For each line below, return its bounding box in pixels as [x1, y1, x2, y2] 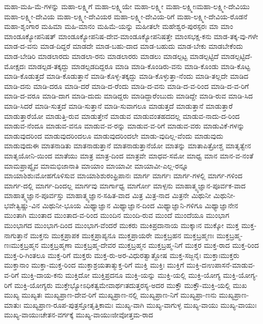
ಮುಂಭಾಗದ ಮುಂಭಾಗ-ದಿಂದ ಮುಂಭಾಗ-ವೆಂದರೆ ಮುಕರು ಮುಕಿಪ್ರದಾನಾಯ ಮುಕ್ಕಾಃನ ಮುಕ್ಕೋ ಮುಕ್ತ [4, 220, 239, 231]
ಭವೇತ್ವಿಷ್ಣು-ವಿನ [4, 200, 40, 210]
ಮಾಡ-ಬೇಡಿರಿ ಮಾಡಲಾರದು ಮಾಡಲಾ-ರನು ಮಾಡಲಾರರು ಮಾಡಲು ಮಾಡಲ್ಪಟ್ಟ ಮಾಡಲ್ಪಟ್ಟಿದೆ [4, 50, 219, 61]
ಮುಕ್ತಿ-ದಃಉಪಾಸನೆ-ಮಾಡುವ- [186, 260, 255, 270]
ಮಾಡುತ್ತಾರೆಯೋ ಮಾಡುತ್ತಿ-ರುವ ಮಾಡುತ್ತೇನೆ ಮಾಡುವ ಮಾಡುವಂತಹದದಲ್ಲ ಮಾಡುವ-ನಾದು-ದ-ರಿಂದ [4, 110, 240, 121]
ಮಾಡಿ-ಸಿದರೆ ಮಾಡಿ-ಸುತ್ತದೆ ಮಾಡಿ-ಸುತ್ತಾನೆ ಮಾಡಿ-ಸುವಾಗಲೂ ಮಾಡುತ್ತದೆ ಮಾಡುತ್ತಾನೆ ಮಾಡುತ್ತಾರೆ [4, 100, 233, 111]
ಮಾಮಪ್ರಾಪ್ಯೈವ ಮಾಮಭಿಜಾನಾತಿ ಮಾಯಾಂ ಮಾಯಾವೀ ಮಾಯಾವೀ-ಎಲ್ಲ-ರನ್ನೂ [4, 160, 189, 171]
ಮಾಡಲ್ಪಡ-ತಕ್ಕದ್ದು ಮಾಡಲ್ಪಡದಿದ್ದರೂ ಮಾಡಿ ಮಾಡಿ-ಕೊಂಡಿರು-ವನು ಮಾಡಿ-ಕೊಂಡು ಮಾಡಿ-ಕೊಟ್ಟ [28, 60, 250, 71]
